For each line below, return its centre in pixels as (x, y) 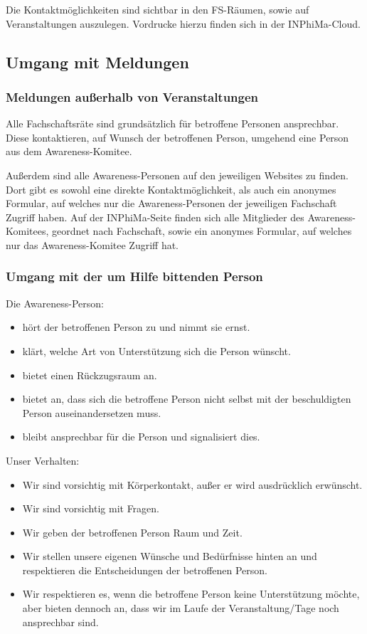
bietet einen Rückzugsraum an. (90, 375)
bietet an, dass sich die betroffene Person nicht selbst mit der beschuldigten (187, 399)
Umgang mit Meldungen (97, 62)
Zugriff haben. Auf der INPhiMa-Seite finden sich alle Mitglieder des (155, 217)
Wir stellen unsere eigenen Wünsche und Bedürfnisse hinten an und (170, 556)
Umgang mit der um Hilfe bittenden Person (134, 276)
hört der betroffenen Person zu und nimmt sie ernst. (136, 327)
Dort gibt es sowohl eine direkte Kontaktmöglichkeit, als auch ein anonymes (171, 189)
